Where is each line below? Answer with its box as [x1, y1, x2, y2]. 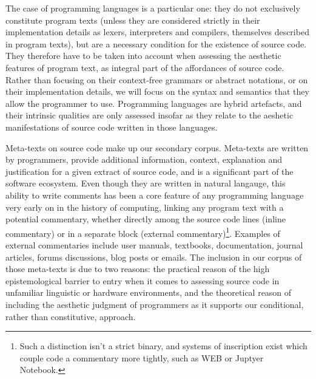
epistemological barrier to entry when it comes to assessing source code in [5, 274, 280, 287]
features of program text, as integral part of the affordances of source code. [5, 61, 284, 73]
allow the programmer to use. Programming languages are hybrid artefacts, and [5, 97, 302, 109]
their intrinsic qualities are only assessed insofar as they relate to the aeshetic [5, 109, 294, 121]
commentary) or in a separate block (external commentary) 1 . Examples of [5, 225, 280, 239]
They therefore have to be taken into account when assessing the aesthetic [5, 49, 281, 62]
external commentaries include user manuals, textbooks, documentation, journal [5, 238, 303, 251]
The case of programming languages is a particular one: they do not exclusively [5, 2, 300, 14]
